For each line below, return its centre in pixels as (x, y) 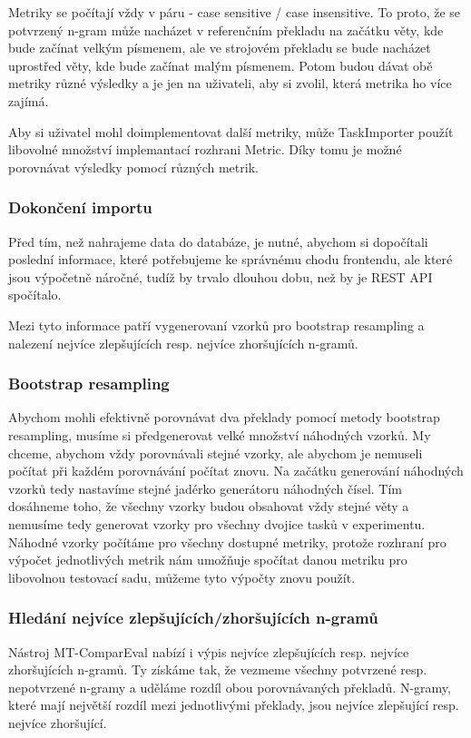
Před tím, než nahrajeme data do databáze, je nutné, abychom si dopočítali (218, 241)
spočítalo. (35, 295)
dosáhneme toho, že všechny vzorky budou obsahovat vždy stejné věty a (209, 506)
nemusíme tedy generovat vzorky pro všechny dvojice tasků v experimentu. (217, 523)
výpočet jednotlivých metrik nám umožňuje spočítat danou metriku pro (208, 560)
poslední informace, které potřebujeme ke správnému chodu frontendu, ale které (231, 259)
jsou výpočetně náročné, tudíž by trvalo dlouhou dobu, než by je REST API (221, 276)
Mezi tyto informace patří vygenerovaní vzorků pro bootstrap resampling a (216, 325)
